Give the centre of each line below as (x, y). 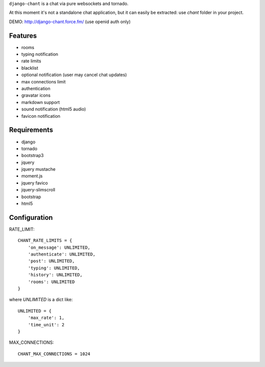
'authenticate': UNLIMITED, (62, 254)
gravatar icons (36, 95)
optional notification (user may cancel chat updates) (74, 75)
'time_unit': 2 (46, 325)
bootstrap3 (33, 156)
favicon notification (41, 116)
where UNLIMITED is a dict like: (41, 300)
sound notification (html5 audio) (53, 109)
